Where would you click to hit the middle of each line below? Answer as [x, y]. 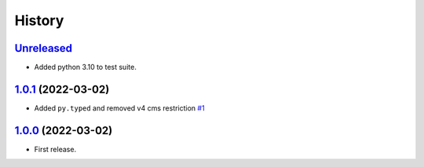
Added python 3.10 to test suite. [85, 67]
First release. [55, 149]
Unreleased [44, 48]
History [39, 20]
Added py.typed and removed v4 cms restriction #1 [119, 108]
